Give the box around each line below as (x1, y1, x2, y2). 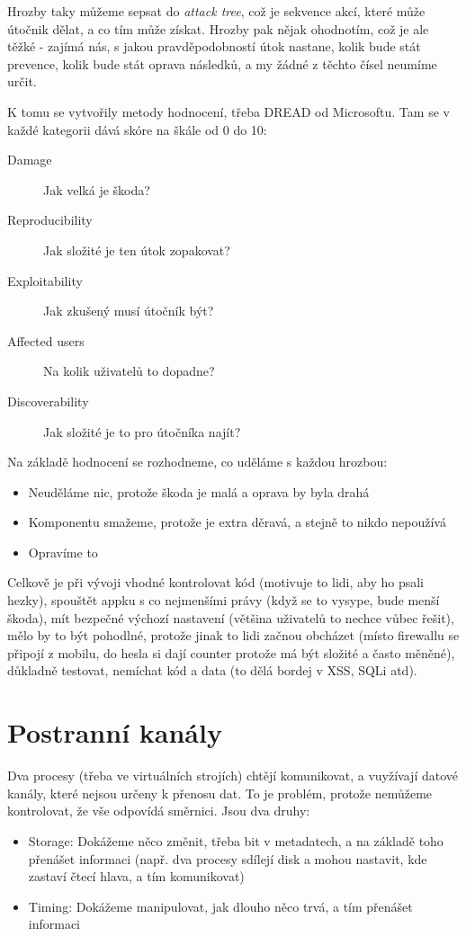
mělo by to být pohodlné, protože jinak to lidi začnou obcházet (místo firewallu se (7, 626, 460, 645)
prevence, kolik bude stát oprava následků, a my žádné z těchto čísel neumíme (7, 54, 437, 73)
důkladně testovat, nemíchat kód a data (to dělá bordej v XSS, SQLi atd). (7, 661, 417, 680)
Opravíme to (28, 542, 98, 561)
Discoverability (7, 391, 89, 410)
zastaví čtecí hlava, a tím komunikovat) (28, 867, 245, 886)
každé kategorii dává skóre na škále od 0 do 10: (7, 120, 267, 138)
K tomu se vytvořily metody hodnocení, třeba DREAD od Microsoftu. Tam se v (7, 102, 450, 120)
